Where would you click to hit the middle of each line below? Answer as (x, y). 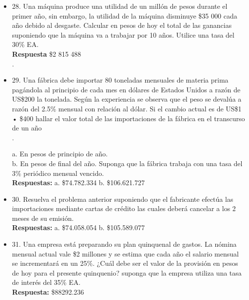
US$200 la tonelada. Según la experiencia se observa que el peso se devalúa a (127, 99)
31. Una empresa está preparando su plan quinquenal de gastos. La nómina (124, 244)
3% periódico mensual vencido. (58, 173)
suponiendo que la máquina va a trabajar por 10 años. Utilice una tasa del (123, 34)
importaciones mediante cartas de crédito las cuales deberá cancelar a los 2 (124, 208)
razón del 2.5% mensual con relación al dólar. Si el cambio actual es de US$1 (127, 108)
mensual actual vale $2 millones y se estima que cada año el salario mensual (125, 253)
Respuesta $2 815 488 (47, 54)
